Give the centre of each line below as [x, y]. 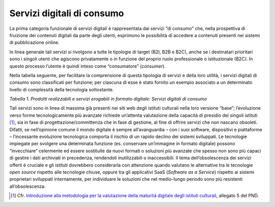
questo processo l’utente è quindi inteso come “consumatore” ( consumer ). [87, 66]
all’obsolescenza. [28, 186]
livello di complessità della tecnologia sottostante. [62, 89]
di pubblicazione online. [34, 43]
